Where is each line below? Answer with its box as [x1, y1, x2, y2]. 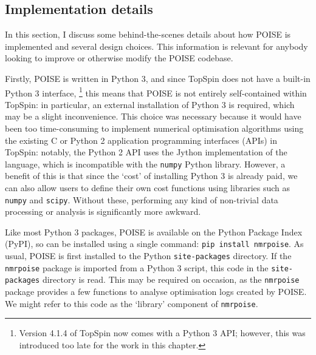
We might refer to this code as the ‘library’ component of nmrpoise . [5, 297, 258, 309]
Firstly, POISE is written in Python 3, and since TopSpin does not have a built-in [5, 72, 311, 84]
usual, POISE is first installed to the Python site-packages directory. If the [5, 249, 292, 262]
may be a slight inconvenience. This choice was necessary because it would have [5, 110, 301, 123]
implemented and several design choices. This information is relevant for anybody [5, 39, 308, 52]
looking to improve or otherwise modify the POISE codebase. [5, 52, 233, 64]
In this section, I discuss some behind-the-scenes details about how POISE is [5, 28, 291, 41]
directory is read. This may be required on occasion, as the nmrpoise [42, 273, 300, 286]
